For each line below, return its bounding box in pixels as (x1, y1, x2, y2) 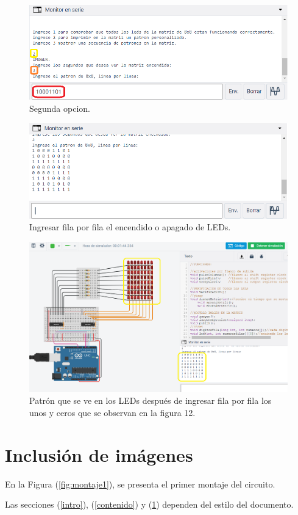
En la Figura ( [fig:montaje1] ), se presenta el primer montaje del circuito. (5, 477, 275, 490)
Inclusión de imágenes (5, 442, 193, 467)
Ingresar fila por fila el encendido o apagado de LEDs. (29, 221, 231, 233)
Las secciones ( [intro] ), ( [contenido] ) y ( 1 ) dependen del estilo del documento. (5, 498, 294, 511)
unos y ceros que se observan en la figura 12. (29, 406, 196, 418)
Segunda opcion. (29, 101, 90, 114)
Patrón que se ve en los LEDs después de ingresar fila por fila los (29, 394, 272, 407)
